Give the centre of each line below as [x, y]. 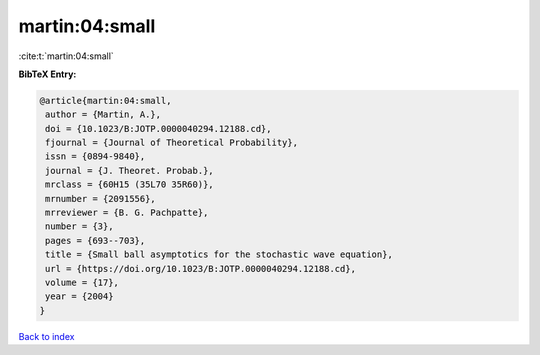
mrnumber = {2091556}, [101, 198]
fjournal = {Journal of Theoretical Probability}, [172, 143]
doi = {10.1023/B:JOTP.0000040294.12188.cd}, [158, 128]
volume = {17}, [82, 282]
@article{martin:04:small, [105, 100]
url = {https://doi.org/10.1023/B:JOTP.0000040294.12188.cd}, [201, 268]
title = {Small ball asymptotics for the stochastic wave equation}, [219, 254]
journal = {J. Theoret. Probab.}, [129, 170]
